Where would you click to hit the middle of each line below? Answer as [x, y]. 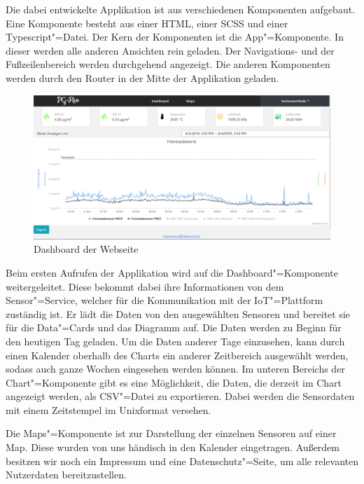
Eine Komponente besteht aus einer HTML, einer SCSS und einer [147, 23]
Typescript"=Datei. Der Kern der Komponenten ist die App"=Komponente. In [175, 37]
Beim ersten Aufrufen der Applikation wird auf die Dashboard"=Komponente [172, 272]
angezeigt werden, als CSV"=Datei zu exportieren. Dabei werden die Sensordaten [180, 396]
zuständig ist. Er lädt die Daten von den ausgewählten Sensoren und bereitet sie [178, 313]
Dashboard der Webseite [86, 249]
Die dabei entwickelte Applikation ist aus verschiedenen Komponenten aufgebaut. [181, 9]
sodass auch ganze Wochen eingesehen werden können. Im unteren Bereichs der [175, 369]
